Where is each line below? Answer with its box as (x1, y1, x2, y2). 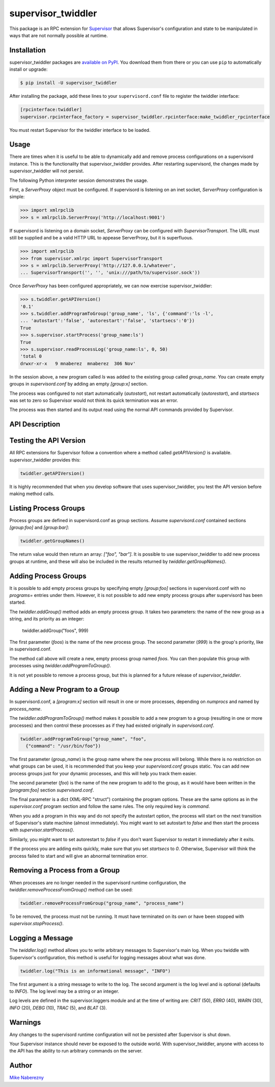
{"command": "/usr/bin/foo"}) (25, 743, 101, 749)
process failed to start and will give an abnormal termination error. (9, 853, 148, 859)
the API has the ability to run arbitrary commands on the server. (9, 1048, 143, 1054)
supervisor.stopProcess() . (9, 920, 64, 927)
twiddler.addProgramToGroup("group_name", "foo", (20, 736, 147, 742)
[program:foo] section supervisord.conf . (9, 787, 94, 793)
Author (9, 1061, 33, 1070)
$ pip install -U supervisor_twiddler (20, 80, 117, 86)
